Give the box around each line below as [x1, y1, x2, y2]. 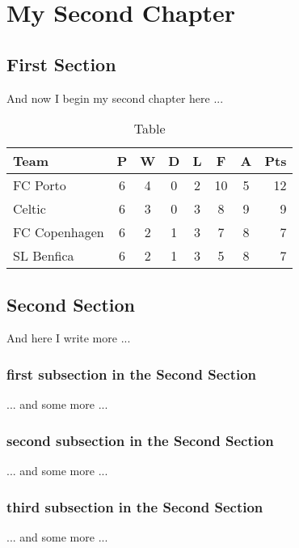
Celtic [13, 199, 46, 219]
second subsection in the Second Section [6, 430, 274, 450]
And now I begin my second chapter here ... [6, 89, 224, 106]
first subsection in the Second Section [6, 363, 257, 384]
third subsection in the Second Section [6, 496, 263, 516]
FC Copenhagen [13, 223, 104, 242]
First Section [6, 51, 116, 76]
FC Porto [13, 176, 66, 195]
